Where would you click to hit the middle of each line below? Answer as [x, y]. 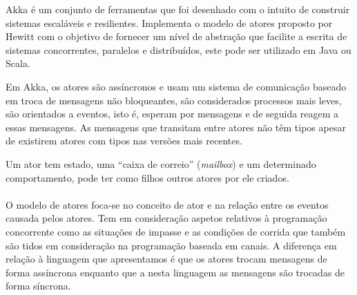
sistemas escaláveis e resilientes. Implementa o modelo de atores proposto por [169, 22]
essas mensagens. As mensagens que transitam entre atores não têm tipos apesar [176, 127]
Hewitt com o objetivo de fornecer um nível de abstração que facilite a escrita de [176, 36]
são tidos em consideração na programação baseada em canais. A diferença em [171, 245]
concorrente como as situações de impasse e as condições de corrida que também [176, 231]
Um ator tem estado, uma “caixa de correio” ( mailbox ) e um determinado [161, 163]
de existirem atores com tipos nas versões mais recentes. [124, 141]
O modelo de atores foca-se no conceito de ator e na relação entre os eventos [167, 204]
